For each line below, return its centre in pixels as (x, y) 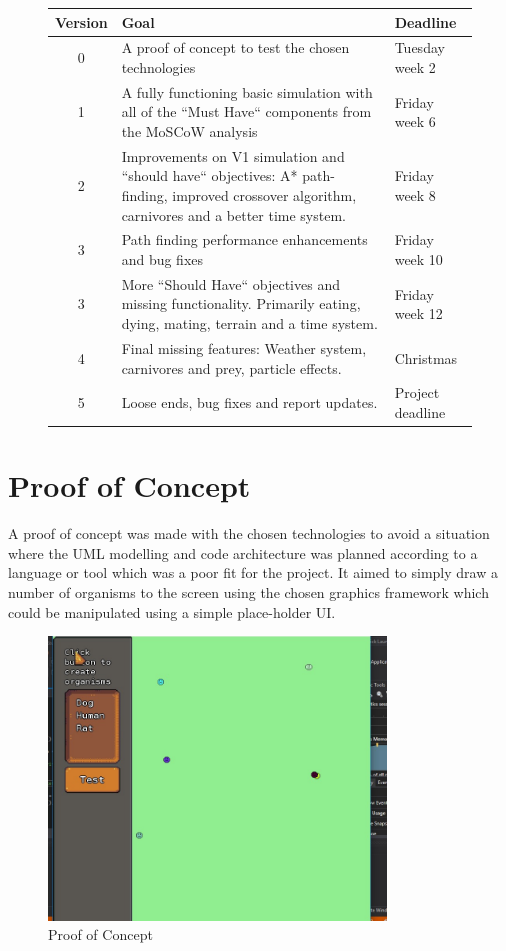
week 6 (415, 121)
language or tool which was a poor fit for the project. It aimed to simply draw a (253, 572)
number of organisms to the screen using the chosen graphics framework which (248, 591)
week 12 (418, 313)
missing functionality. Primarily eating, (241, 303)
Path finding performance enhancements (244, 239)
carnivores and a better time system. (233, 214)
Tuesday (419, 47)
